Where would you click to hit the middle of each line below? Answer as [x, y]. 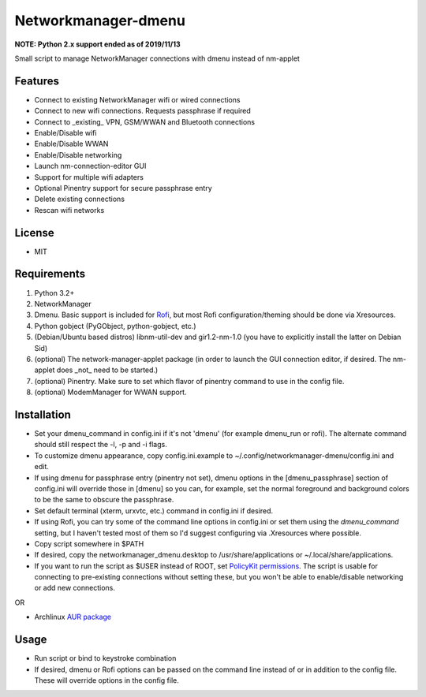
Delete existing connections [80, 199]
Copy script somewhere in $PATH [89, 543]
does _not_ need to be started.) [107, 370]
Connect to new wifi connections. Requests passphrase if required [143, 111]
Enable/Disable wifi [65, 133]
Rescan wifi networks [69, 210]
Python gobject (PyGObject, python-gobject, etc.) [115, 326]
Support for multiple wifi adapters [89, 177]
